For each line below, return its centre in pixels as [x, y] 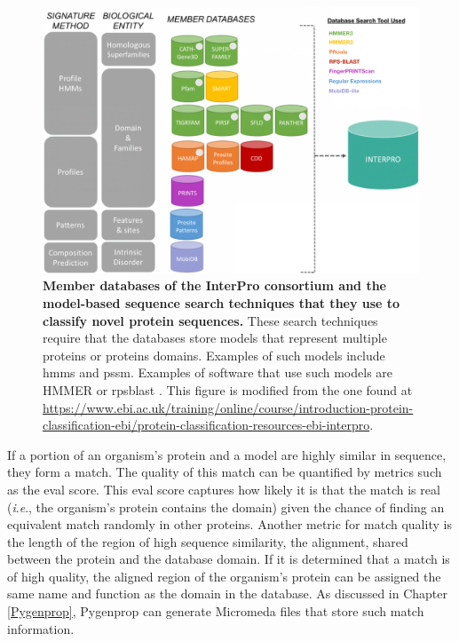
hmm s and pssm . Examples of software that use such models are [218, 372]
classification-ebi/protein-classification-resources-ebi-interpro [206, 425]
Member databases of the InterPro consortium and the [214, 285]
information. [41, 628]
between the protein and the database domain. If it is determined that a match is [229, 559]
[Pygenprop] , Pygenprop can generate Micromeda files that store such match [216, 611]
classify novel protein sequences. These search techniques [210, 320]
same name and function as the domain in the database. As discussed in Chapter [228, 594]
